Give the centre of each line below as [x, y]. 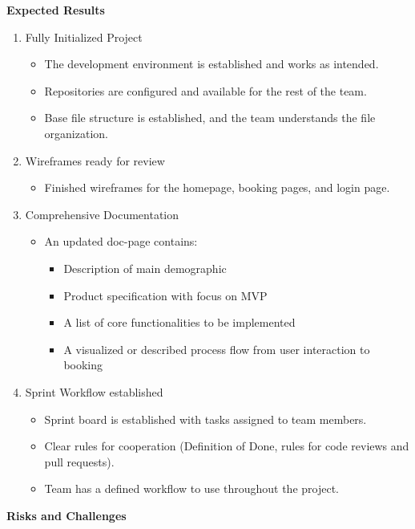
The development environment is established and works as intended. [212, 64]
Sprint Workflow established [94, 391]
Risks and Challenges [66, 515]
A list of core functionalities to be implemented [179, 322]
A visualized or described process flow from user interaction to [217, 349]
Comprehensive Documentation [102, 214]
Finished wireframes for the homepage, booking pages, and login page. [217, 187]
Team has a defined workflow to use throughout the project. [191, 488]
